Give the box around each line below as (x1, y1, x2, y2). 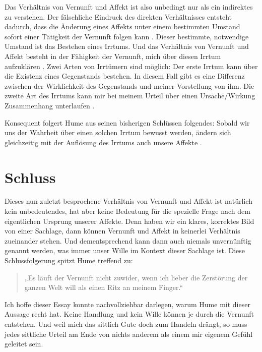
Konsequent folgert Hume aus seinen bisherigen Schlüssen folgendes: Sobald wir (5, 117, 250, 128)
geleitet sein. (5, 338, 43, 349)
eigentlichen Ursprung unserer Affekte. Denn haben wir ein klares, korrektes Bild (5, 215, 254, 226)
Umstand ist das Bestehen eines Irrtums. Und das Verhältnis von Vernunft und (5, 41, 249, 51)
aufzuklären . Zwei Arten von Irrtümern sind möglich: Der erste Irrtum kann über (5, 61, 258, 71)
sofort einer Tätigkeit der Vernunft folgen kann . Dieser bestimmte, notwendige (5, 31, 249, 41)
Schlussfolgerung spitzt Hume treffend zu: (5, 255, 133, 265)
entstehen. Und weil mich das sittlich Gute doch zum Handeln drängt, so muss (5, 318, 247, 329)
